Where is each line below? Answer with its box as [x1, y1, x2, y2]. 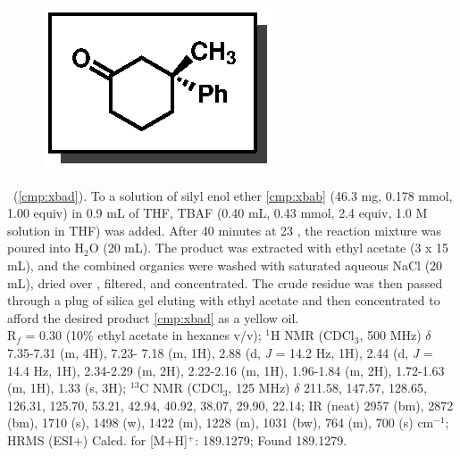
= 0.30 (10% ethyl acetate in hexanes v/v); [25, 326, 262, 344]
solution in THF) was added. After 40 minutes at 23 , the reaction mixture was [7, 220, 441, 239]
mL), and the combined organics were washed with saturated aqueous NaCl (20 [7, 255, 443, 274]
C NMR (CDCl [139, 378, 223, 397]
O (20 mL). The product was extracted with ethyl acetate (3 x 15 [88, 238, 449, 257]
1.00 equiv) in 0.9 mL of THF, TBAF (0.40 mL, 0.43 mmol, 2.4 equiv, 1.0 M [7, 203, 428, 222]
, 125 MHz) [228, 378, 290, 397]
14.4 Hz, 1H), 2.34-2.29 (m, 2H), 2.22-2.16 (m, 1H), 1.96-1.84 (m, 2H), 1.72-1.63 [7, 361, 445, 379]
